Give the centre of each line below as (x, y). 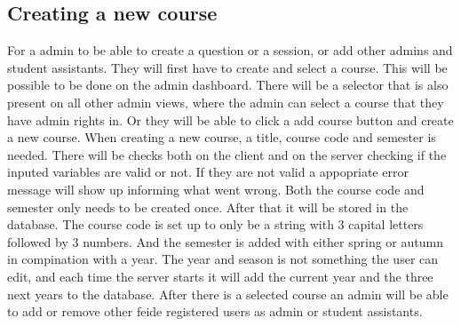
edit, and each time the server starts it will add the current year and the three (220, 276)
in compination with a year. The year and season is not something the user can (223, 259)
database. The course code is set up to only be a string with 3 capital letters (215, 224)
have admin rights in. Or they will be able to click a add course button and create (230, 119)
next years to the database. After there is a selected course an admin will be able (228, 294)
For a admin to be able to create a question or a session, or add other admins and (230, 50)
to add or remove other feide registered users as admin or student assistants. (215, 311)
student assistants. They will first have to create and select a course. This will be (227, 67)
